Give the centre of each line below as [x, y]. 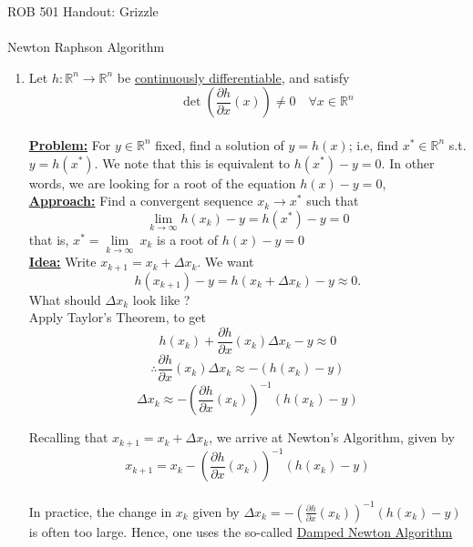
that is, [49, 239]
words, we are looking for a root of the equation [162, 182]
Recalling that [68, 437]
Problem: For [70, 144]
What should [65, 299]
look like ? [161, 299]
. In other [408, 162]
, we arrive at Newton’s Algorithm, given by [332, 437]
